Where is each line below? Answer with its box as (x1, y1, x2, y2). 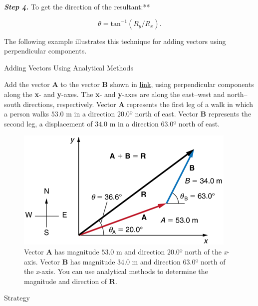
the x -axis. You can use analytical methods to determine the (24, 266, 208, 276)
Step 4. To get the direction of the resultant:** (4, 1, 150, 11)
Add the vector (4, 79, 50, 89)
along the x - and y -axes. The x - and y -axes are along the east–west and (4, 88, 225, 99)
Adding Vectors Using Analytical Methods (4, 62, 133, 72)
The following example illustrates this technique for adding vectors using (4, 35, 226, 46)
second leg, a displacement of (4, 118, 93, 128)
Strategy (4, 292, 30, 303)
